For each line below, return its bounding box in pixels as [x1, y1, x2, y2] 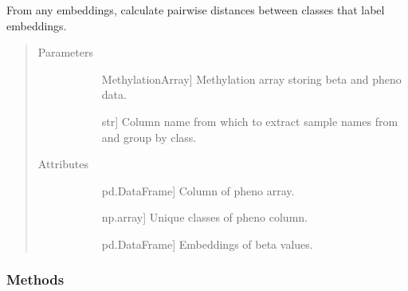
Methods [6, 269, 65, 289]
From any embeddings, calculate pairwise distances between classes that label [6, 2, 385, 18]
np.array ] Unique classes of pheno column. [101, 209, 308, 226]
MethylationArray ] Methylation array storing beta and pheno [101, 70, 402, 87]
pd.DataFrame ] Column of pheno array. [101, 182, 295, 199]
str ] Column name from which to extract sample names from [101, 112, 398, 129]
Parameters [37, 44, 93, 61]
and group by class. [101, 128, 197, 145]
